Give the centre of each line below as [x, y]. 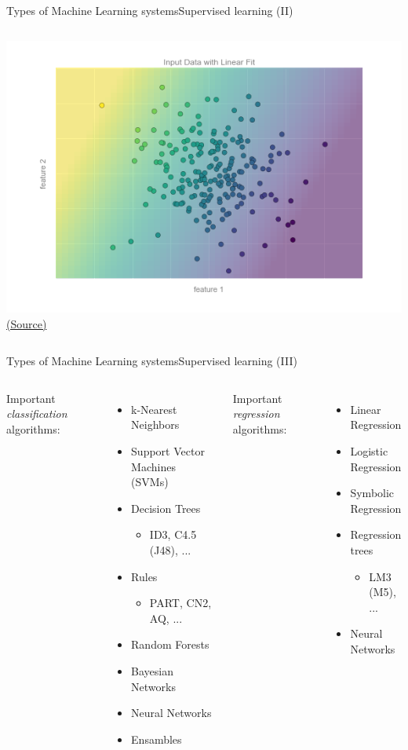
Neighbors [155, 424]
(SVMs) [150, 482]
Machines [153, 466]
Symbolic [372, 493]
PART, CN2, [180, 603]
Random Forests [170, 644]
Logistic [369, 451]
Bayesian [152, 671]
